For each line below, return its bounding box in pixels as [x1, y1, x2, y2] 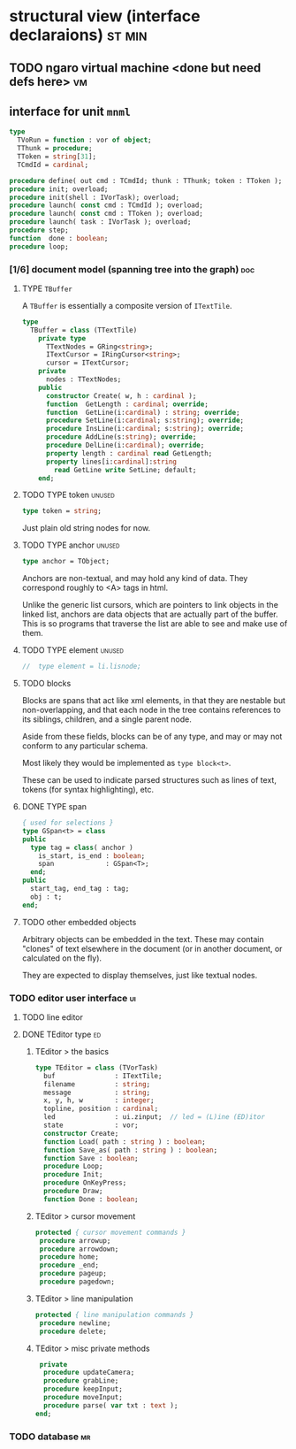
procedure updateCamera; [42, 1368, 135, 1377]
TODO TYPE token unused [21, 489, 115, 501]
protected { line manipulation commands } [34, 1310, 194, 1319]
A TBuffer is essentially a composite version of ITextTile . [21, 300, 232, 310]
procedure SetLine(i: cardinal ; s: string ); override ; [45, 416, 245, 425]
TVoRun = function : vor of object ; [17, 135, 152, 145]
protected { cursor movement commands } [34, 1228, 186, 1237]
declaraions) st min [9, 25, 148, 45]
